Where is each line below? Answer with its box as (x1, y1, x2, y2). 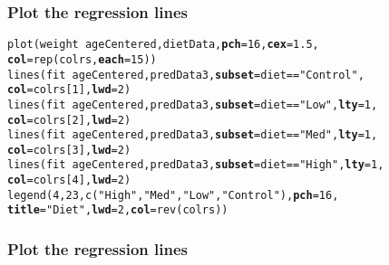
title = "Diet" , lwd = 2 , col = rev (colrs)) (7, 203, 229, 217)
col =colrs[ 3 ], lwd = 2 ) (7, 143, 131, 156)
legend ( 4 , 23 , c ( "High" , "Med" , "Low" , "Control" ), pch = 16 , (7, 188, 339, 202)
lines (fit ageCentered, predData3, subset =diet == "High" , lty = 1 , (7, 158, 384, 172)
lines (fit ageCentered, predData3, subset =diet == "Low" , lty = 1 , (7, 98, 378, 111)
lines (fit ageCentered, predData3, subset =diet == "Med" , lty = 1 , (7, 128, 378, 142)
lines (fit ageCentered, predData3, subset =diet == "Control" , (7, 68, 365, 81)
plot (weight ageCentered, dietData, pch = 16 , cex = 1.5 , (7, 38, 319, 52)
